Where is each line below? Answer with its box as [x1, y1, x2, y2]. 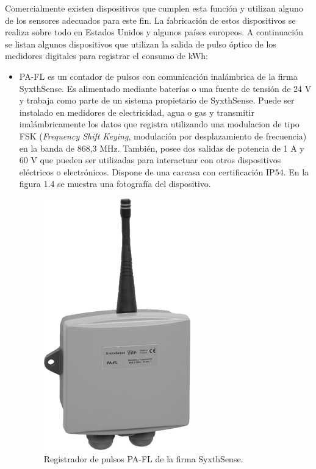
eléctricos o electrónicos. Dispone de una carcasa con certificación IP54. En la [19, 165, 309, 178]
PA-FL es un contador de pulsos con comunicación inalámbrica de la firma [19, 69, 298, 82]
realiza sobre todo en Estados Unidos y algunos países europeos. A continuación [5, 26, 303, 38]
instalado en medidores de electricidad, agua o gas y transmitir [19, 105, 254, 118]
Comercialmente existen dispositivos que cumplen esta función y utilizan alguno [5, 2, 303, 14]
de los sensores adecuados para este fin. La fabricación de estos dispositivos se [5, 13, 296, 26]
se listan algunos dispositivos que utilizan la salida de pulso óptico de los [5, 37, 276, 50]
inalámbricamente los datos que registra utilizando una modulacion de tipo [19, 118, 300, 130]
